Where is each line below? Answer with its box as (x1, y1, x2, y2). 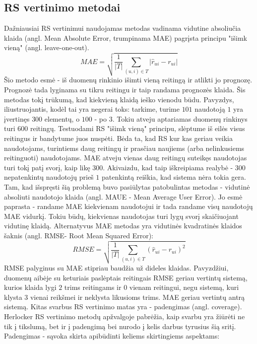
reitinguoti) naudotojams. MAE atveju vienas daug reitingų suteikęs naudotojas (4, 152, 247, 163)
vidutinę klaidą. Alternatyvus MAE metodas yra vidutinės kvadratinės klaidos (4, 220, 242, 231)
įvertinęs (4, 113, 30, 124)
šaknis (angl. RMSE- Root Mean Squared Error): (4, 230, 153, 240)
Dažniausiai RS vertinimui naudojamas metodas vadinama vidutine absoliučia (4, 23, 241, 33)
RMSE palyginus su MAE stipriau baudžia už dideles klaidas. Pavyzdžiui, (4, 263, 229, 273)
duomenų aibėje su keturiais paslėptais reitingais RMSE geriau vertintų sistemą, (4, 272, 248, 282)
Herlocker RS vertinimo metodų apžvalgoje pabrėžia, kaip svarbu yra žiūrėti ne (4, 311, 245, 321)
